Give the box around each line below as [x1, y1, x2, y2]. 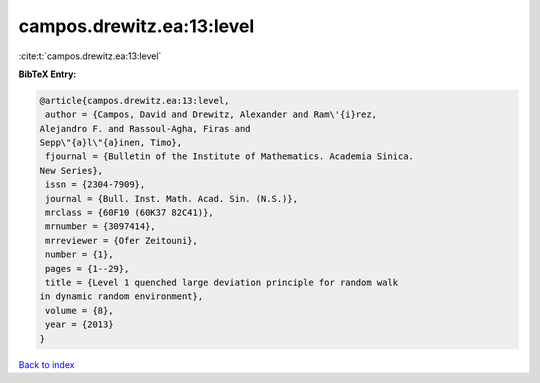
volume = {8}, [45, 305, 114, 316]
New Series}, [39, 165, 104, 176]
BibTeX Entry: [18, 68, 77, 80]
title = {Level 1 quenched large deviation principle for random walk [45, 277, 399, 288]
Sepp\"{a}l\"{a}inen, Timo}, [39, 137, 183, 149]
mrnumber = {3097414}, [45, 221, 157, 232]
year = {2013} [45, 319, 114, 330]
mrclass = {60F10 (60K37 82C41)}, [45, 207, 214, 219]
